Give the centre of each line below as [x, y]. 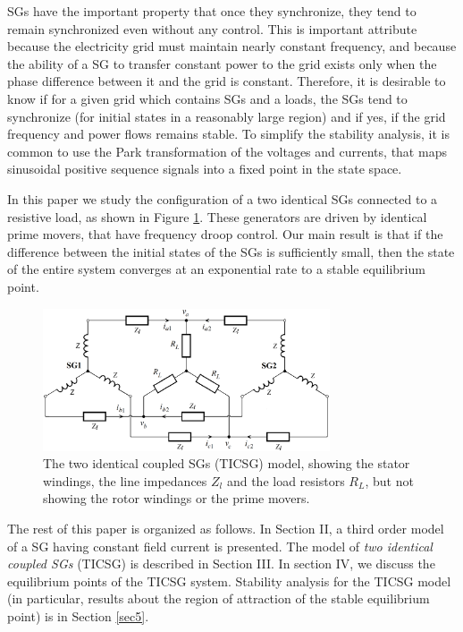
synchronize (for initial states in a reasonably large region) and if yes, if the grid [227, 116]
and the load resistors [286, 480]
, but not [389, 480]
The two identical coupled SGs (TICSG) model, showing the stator [227, 463]
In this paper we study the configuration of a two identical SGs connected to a [223, 198]
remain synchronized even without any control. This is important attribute [212, 28]
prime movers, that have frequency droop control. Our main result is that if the [225, 234]
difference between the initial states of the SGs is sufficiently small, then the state [231, 251]
